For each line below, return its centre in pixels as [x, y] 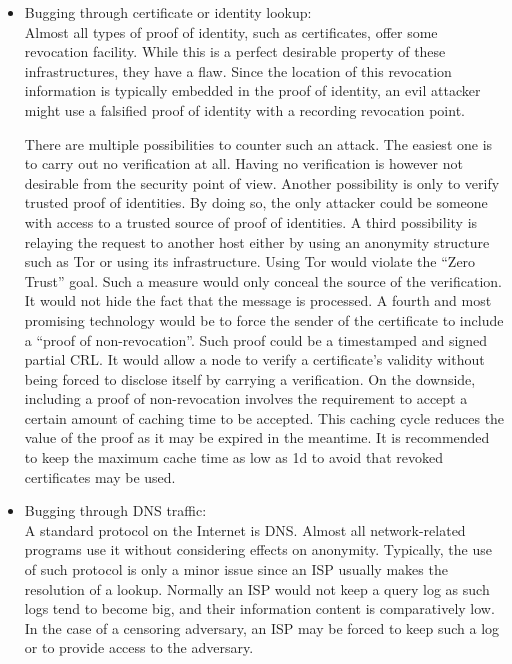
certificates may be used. [100, 476]
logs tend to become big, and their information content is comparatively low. [259, 608]
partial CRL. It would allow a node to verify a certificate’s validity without [254, 359]
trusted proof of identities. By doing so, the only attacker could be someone [256, 202]
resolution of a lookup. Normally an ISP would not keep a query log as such [257, 588]
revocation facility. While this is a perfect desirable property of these [235, 51]
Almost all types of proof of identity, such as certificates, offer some [231, 31]
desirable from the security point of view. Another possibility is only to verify [262, 182]
